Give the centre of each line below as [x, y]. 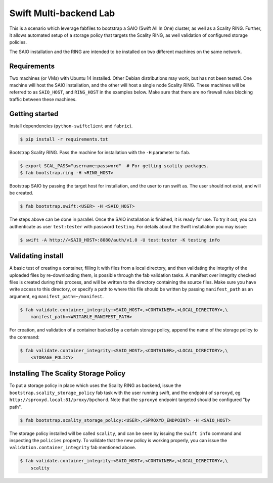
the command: [25, 337]
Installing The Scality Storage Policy [67, 374]
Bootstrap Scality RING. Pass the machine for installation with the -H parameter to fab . [100, 152]
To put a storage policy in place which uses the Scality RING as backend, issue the [95, 385]
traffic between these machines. [43, 99]
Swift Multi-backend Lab [62, 13]
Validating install [36, 256]
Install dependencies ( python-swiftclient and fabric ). [71, 126]
